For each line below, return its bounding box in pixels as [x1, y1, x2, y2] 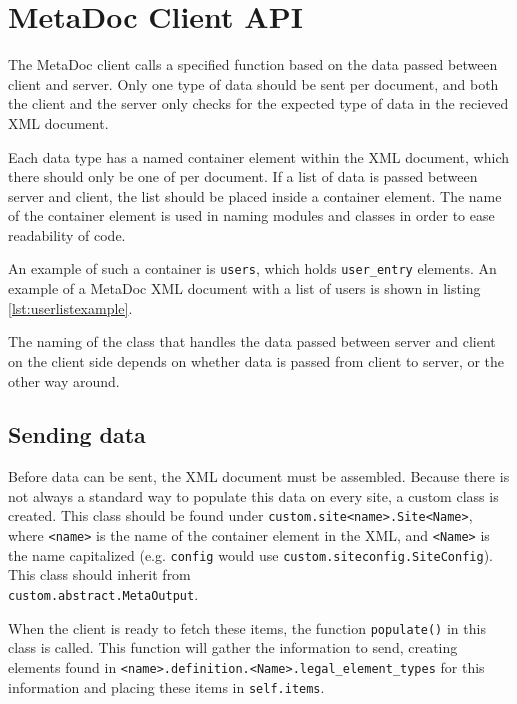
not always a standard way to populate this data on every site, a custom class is [8, 485, 499, 506]
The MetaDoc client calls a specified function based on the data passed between [8, 54, 498, 75]
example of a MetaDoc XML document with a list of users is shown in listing [8, 278, 481, 299]
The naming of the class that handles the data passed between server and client [8, 331, 496, 352]
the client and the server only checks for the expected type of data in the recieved [8, 93, 509, 114]
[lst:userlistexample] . [8, 297, 133, 318]
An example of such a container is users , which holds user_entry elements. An [8, 258, 497, 279]
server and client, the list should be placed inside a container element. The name [8, 185, 502, 206]
